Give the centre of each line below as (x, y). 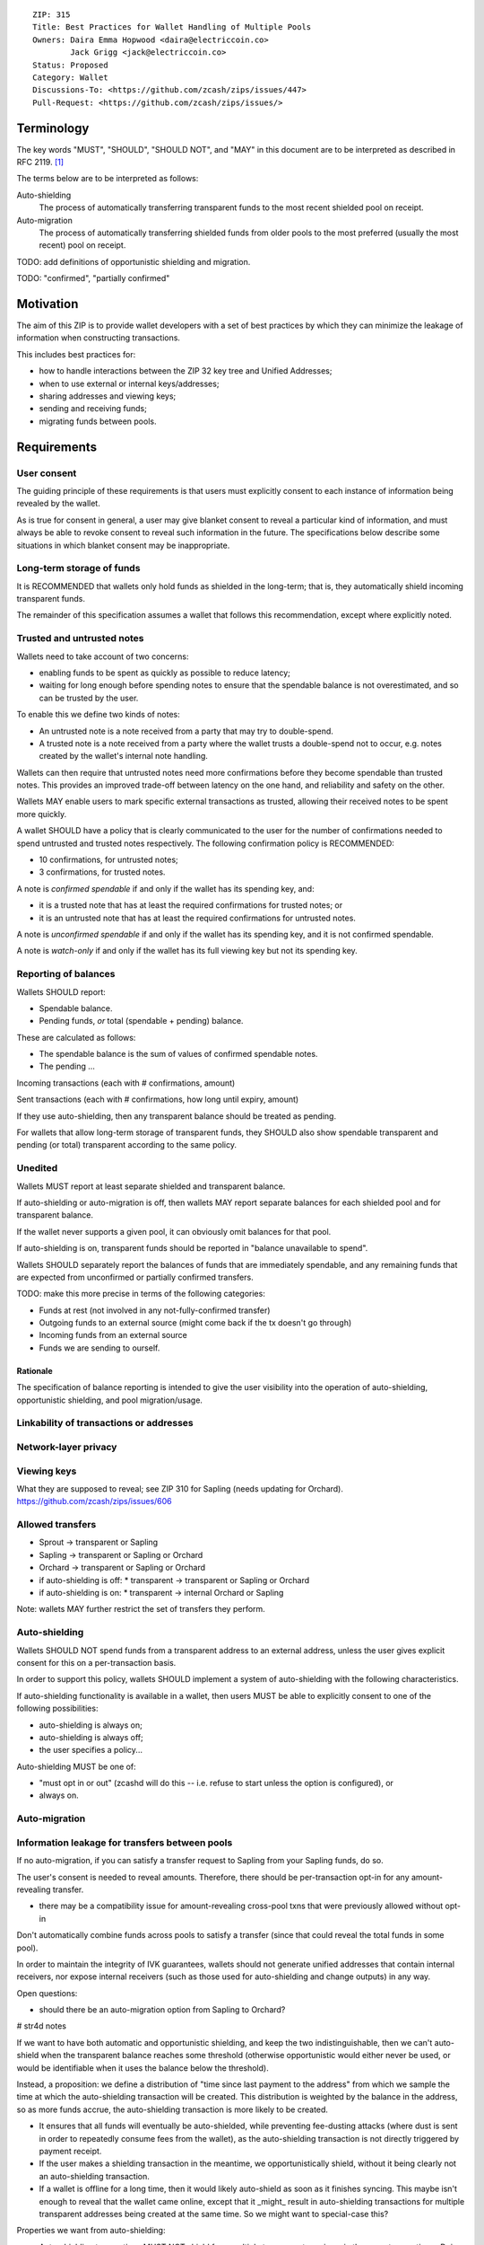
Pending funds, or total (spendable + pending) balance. (141, 1021)
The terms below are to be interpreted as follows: (108, 179)
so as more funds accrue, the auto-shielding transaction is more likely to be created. (173, 2109)
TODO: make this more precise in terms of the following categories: (141, 1294)
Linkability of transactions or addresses (105, 1423)
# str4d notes (42, 2026)
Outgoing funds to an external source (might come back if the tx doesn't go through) (195, 1323)
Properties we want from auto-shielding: (91, 2231)
